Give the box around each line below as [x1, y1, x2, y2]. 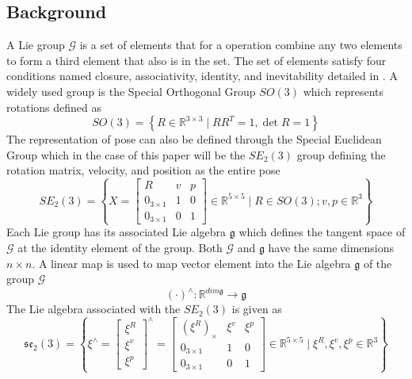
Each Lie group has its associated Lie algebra [6, 224, 227, 240]
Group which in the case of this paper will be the [6, 146, 246, 163]
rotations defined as [6, 98, 101, 115]
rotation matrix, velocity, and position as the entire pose [6, 162, 280, 178]
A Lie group [6, 36, 65, 53]
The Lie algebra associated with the [6, 301, 181, 317]
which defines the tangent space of [238, 224, 406, 240]
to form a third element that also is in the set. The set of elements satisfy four [6, 52, 387, 68]
